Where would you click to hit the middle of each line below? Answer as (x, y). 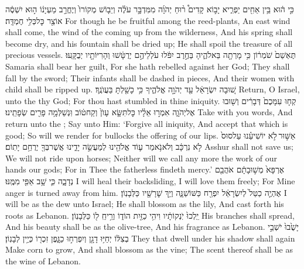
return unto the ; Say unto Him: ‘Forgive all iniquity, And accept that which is (147, 123)
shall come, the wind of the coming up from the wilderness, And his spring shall (149, 32)
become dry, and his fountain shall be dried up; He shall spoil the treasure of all (149, 43)
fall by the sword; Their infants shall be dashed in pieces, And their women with (150, 77)
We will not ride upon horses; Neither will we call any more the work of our (141, 158)
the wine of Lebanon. (43, 261)
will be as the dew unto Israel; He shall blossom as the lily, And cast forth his (145, 204)
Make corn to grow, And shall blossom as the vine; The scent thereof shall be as (149, 249)
